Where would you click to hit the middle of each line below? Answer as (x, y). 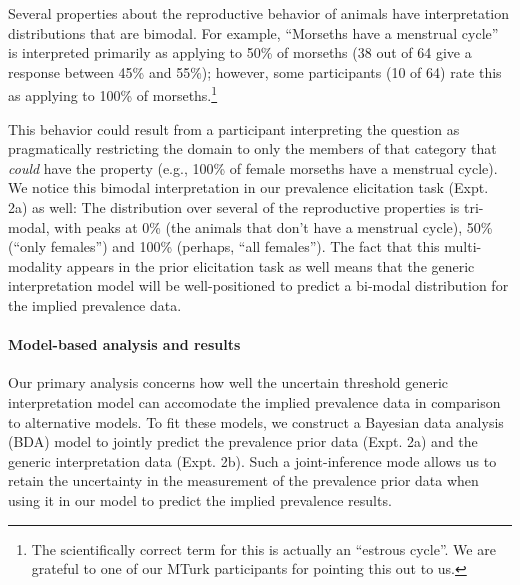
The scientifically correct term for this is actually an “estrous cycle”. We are (263, 548)
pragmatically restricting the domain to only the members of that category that (252, 148)
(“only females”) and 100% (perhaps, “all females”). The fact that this (224, 246)
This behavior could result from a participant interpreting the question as (234, 128)
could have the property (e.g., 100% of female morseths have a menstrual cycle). (253, 167)
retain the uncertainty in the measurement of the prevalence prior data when (243, 480)
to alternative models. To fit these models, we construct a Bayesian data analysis (256, 421)
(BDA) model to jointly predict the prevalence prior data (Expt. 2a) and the (243, 441)
